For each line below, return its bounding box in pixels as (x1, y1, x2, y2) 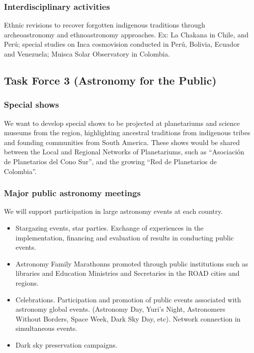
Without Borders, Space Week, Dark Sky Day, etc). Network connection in (15, 313, 241, 324)
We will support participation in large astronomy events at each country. (4, 206, 223, 216)
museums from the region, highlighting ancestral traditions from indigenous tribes (4, 127, 251, 138)
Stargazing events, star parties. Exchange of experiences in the (15, 222, 204, 233)
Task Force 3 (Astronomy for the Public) (4, 72, 217, 88)
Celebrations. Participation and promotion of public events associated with (15, 294, 241, 304)
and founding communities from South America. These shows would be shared (4, 137, 240, 147)
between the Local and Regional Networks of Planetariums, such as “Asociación (4, 147, 245, 157)
